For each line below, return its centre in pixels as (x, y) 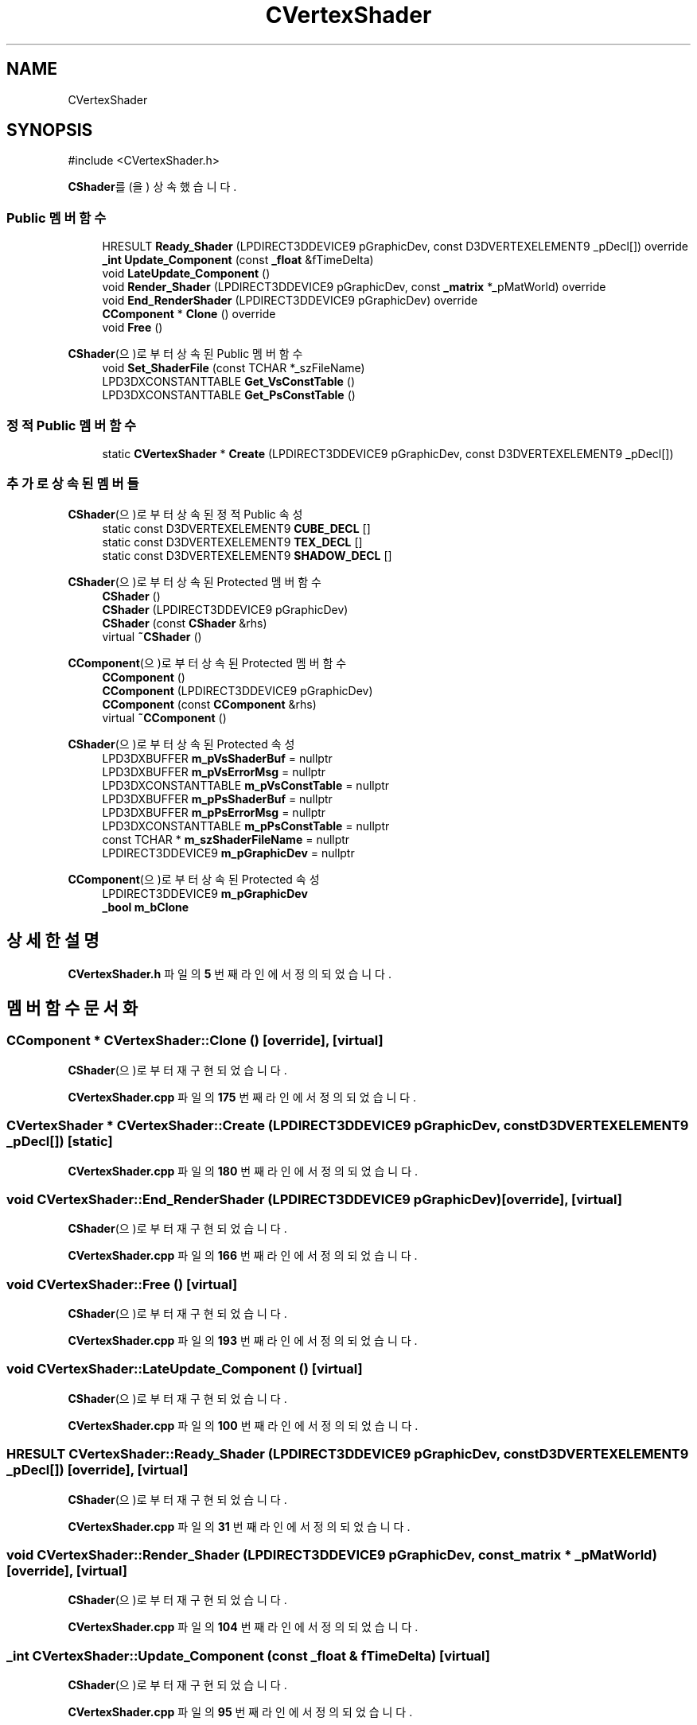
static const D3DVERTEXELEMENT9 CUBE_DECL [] (236, 528)
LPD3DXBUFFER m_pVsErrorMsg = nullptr (214, 771)
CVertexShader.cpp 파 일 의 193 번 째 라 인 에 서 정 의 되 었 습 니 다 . (243, 1340)
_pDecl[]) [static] (60, 1142)
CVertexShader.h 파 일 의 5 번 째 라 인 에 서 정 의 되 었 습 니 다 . (230, 973)
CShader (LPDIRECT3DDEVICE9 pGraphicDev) (225, 609)
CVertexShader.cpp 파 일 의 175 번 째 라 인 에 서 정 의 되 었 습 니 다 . (242, 1097)
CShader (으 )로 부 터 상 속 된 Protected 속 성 (181, 744)
